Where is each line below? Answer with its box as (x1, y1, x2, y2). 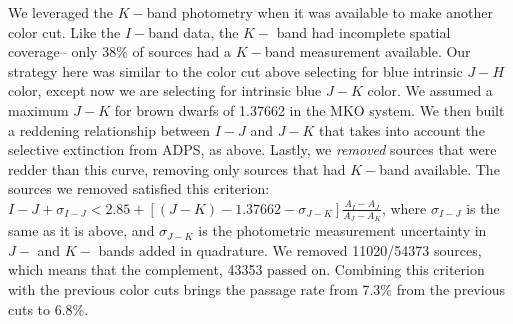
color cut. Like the (8, 21, 121, 42)
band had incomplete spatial (276, 21, 451, 42)
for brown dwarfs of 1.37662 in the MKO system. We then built (114, 99, 505, 120)
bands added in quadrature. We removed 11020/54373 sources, (98, 239, 482, 260)
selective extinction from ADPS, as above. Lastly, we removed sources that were (8, 139, 497, 160)
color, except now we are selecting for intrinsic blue (8, 80, 322, 101)
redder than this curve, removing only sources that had (8, 158, 346, 179)
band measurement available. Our (264, 41, 471, 62)
